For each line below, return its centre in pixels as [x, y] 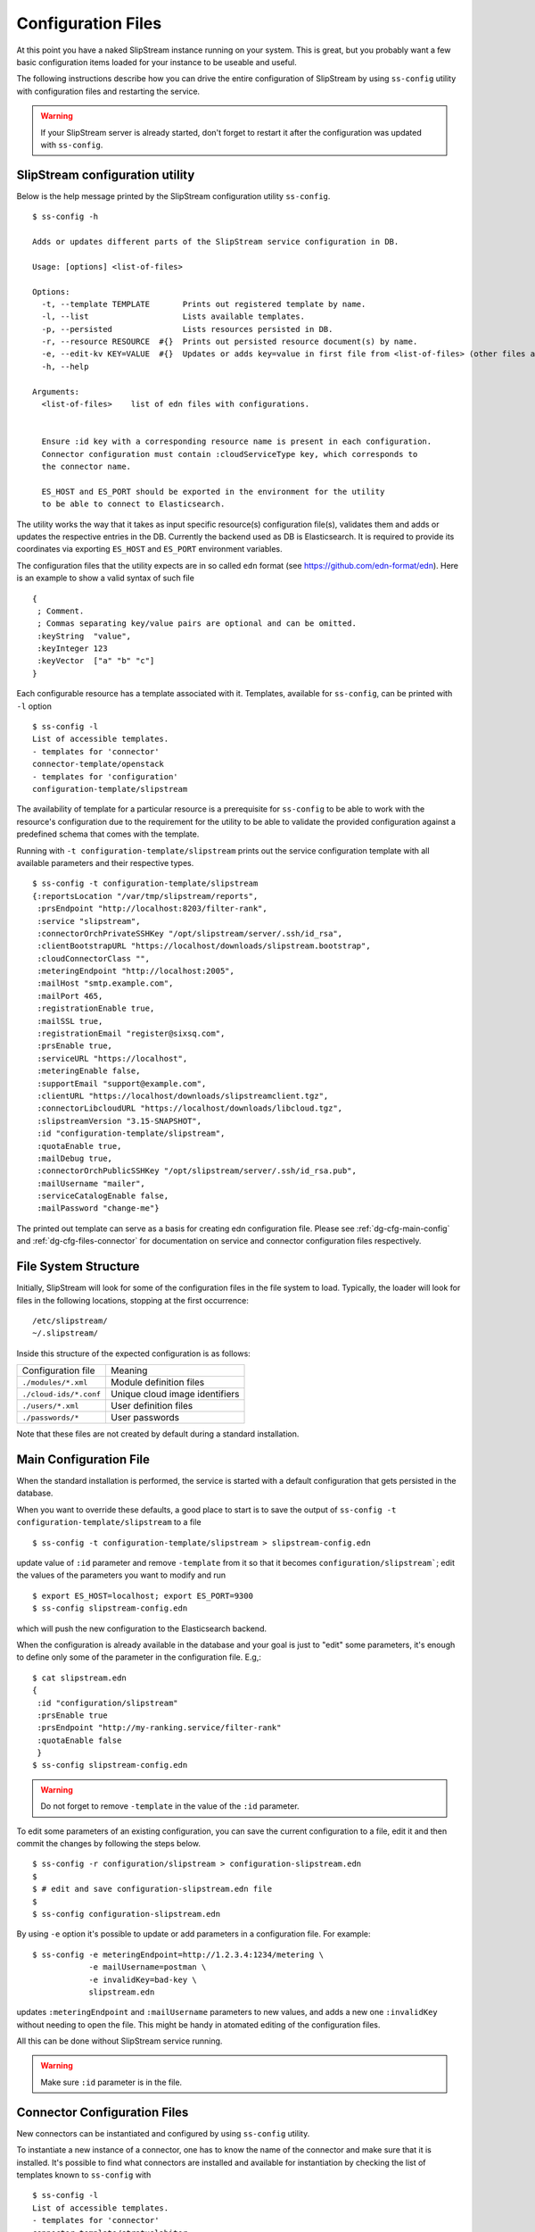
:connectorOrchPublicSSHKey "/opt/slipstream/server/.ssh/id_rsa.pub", [197, 1171]
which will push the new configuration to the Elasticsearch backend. [142, 1628]
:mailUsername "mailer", [91, 1183]
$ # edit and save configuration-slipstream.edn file [152, 1889]
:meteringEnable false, [89, 1071]
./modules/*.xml [55, 1383]
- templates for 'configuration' [105, 776]
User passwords [145, 1418]
